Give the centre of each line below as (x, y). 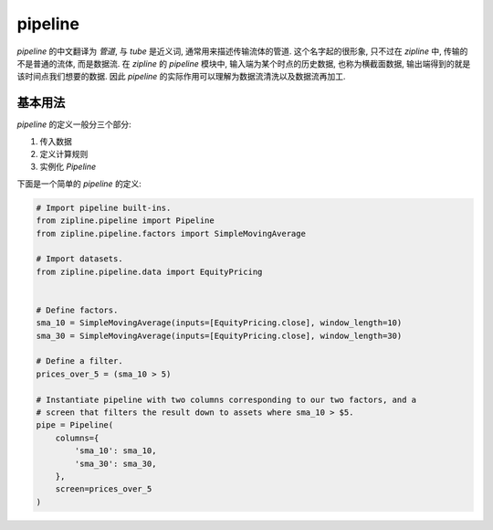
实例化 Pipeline (68, 167)
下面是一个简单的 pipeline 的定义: (79, 184)
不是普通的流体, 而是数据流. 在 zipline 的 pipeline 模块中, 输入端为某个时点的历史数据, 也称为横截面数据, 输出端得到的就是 (244, 63)
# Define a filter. (79, 361)
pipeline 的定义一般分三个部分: (74, 124)
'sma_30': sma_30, (115, 463)
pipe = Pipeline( (75, 425)
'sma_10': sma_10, (115, 451)
